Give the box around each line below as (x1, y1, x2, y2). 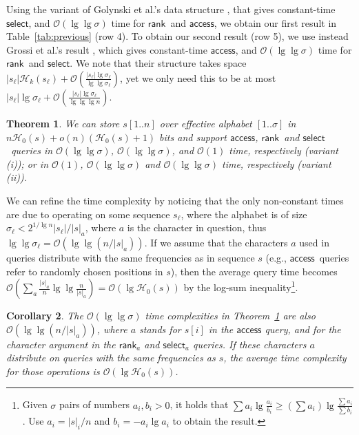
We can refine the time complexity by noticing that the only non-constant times (6, 193, 344, 207)
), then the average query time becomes (170, 264, 338, 278)
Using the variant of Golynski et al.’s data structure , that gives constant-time (6, 2, 336, 16)
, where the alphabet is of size (181, 206, 307, 221)
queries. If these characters (192, 337, 307, 351)
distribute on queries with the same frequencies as (6, 350, 216, 365)
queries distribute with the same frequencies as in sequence (6, 250, 255, 264)
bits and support (159, 129, 227, 144)
